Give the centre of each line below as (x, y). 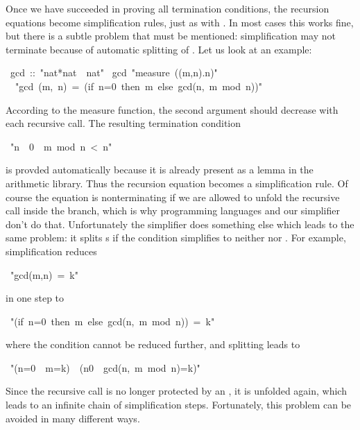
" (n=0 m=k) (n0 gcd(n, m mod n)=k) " (105, 367)
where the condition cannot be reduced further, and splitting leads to (153, 344)
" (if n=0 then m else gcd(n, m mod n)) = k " (113, 321)
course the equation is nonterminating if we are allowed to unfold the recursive (173, 197)
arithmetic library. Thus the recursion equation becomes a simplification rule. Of (177, 183)
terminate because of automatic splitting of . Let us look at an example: (159, 49)
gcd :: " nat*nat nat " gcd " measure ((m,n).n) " (114, 72)
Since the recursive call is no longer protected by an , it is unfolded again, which (176, 391)
